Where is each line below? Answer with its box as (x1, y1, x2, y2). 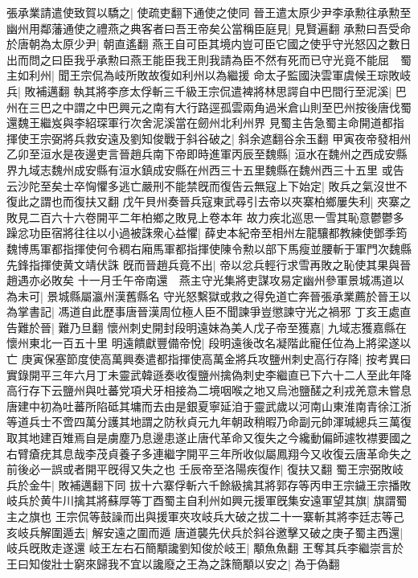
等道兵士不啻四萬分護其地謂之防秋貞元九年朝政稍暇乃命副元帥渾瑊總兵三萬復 (6, 413, 412, 430)
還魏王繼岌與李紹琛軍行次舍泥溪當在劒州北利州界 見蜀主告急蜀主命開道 (6, 114, 382, 131)
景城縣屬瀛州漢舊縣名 (47, 287, 160, 304)
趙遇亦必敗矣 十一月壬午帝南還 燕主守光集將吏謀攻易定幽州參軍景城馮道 (6, 272, 393, 289)
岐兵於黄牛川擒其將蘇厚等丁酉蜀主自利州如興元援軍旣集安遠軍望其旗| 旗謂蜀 (6, 492, 408, 509)
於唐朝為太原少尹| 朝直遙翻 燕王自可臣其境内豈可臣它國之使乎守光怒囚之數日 (6, 35, 412, 52)
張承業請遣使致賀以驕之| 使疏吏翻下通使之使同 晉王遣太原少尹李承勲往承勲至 (6, 4, 412, 20)
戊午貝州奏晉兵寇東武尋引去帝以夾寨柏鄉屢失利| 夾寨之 (122, 193, 412, 210)
